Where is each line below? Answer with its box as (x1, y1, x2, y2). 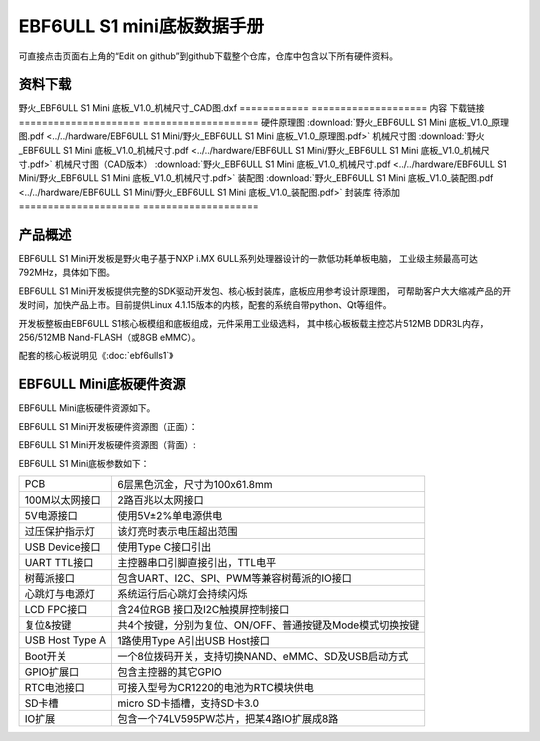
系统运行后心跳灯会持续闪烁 (117, 586, 249, 600)
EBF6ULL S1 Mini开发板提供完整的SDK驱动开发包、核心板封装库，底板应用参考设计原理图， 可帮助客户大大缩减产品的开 (18, 285, 512, 297)
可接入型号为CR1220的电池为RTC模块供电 (117, 680, 314, 694)
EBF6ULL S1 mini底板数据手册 (18, 15, 265, 37)
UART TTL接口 (24, 555, 94, 569)
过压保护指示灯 (24, 524, 95, 538)
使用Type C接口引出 (117, 540, 212, 554)
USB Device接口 (24, 540, 101, 554)
